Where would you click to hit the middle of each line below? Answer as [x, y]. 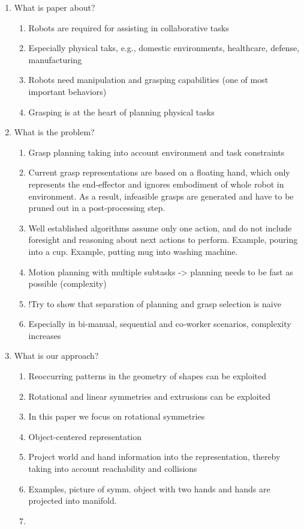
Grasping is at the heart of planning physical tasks [121, 112]
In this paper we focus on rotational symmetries [117, 416]
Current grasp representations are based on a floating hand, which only [159, 172]
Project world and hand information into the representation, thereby [154, 457]
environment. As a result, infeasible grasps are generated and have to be [161, 196]
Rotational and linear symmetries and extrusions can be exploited [150, 396]
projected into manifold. [73, 500]
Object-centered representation [85, 436]
